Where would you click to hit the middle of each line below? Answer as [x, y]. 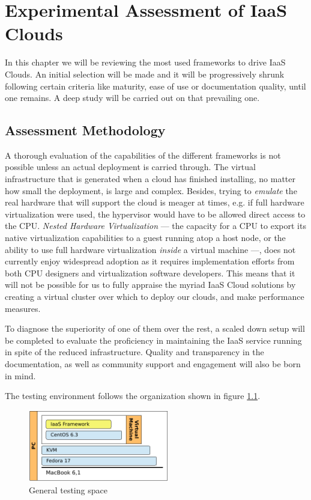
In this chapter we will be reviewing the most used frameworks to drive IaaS [145, 62]
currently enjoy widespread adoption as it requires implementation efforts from [150, 261]
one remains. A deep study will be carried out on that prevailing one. [132, 98]
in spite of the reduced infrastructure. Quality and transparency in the [134, 352]
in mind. [20, 375]
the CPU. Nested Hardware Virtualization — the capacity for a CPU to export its [155, 226]
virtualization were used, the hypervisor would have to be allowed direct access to [155, 214]
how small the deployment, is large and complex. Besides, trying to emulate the [151, 190]
